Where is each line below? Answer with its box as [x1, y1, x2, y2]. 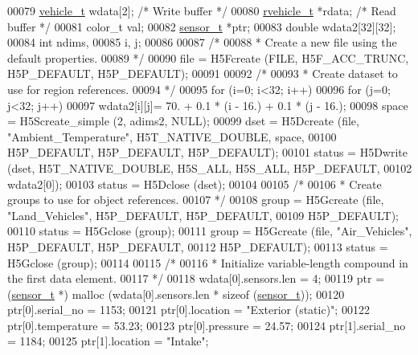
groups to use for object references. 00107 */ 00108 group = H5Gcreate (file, [7, 191, 384, 208]
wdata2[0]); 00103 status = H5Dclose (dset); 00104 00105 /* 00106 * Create [7, 175, 382, 192]
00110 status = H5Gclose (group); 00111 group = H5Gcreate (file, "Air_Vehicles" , [7, 222, 412, 239]
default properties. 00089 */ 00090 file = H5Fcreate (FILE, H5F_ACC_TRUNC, [7, 49, 409, 66]
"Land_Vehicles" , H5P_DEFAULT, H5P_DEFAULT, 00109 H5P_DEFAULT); [7, 206, 400, 223]
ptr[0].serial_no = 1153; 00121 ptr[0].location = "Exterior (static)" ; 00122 [7, 301, 370, 318]
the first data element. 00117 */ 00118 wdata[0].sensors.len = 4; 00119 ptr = [7, 270, 385, 287]
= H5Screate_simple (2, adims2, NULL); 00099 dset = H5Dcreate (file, [7, 112, 359, 129]
